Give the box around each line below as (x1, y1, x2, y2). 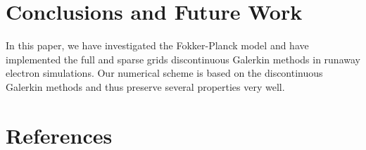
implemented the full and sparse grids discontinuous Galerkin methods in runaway (6, 51, 360, 66)
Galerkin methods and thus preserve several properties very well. (6, 79, 285, 94)
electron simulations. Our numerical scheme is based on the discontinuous (6, 65, 323, 80)
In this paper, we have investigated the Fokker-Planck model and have (6, 38, 309, 53)
